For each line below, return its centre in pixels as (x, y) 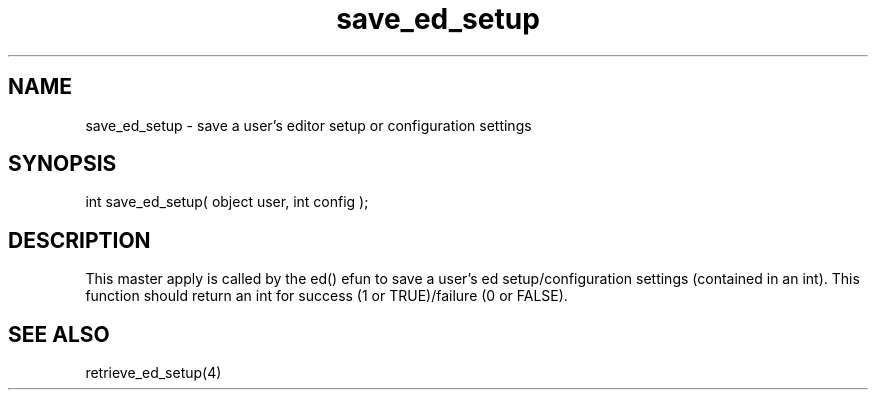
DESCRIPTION (79, 240)
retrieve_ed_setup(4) (153, 373)
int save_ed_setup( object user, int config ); (227, 202)
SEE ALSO (59, 334)
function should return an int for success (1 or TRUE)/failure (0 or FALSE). (326, 296)
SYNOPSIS (62, 164)
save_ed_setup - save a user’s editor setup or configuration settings (308, 125)
